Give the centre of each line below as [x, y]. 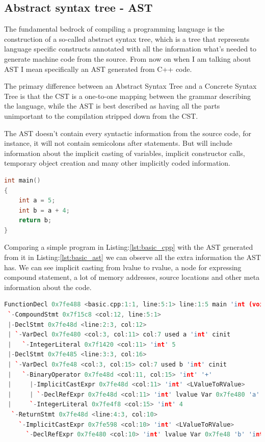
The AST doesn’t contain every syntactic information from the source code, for [128, 133]
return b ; [35, 220]
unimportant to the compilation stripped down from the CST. [101, 115]
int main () [22, 180]
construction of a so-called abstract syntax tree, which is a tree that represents [127, 38]
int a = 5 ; [37, 201]
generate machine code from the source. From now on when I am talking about [128, 58]
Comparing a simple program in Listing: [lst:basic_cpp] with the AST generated [129, 247]
